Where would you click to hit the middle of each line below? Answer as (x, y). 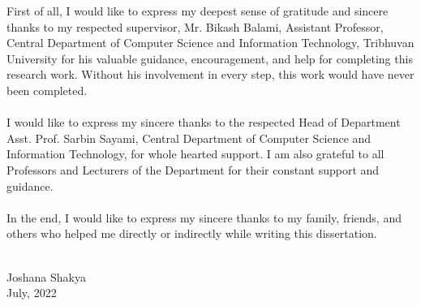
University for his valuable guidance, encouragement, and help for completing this (210, 58)
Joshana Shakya (46, 276)
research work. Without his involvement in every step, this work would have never (210, 74)
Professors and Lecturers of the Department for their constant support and (193, 169)
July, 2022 (32, 293)
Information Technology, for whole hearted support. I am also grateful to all (195, 154)
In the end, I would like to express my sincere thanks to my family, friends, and (204, 217)
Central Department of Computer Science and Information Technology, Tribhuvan (210, 43)
